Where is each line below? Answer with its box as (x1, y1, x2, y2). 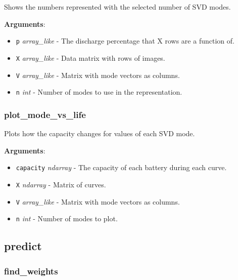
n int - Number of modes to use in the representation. (16, 87, 182, 97)
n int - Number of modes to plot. (16, 213, 118, 224)
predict (4, 238, 42, 254)
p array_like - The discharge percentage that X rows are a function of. (16, 35, 234, 46)
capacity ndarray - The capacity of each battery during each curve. (16, 162, 227, 173)
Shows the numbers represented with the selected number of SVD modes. (4, 2, 231, 12)
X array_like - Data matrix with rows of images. (16, 52, 165, 63)
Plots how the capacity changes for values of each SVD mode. (4, 128, 195, 139)
